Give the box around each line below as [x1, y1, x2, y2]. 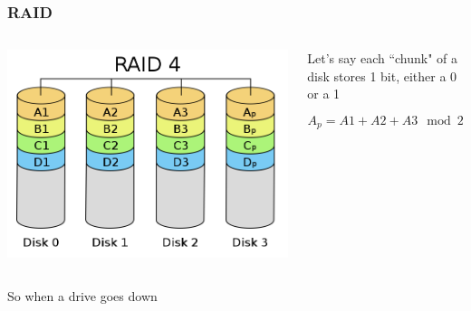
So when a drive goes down [7, 286, 158, 305]
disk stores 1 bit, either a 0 [307, 66, 457, 85]
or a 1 [307, 84, 341, 103]
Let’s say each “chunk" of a [307, 49, 458, 68]
